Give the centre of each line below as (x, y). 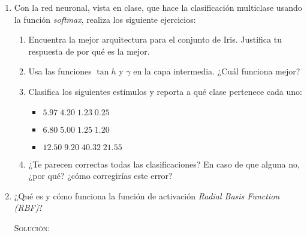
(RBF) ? (28, 207)
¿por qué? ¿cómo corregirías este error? (100, 176)
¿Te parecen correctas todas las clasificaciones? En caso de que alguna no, (164, 164)
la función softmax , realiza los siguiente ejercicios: (105, 19)
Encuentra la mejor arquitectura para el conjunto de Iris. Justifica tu (155, 39)
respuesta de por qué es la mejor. (89, 51)
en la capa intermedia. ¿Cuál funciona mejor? (217, 71)
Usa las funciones (60, 71)
